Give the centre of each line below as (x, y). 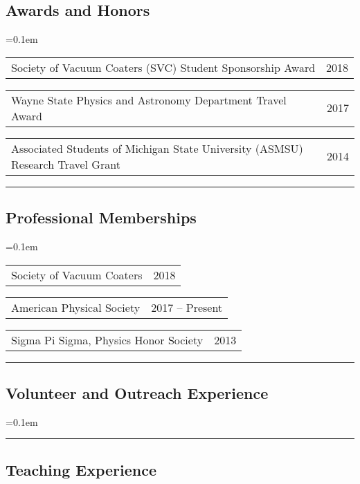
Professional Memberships (101, 217)
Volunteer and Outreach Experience (137, 392)
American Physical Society (76, 307)
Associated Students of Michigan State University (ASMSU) (157, 148)
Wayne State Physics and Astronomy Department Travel (149, 100)
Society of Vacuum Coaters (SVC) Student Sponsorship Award (163, 67)
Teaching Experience (81, 469)
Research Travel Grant (66, 164)
